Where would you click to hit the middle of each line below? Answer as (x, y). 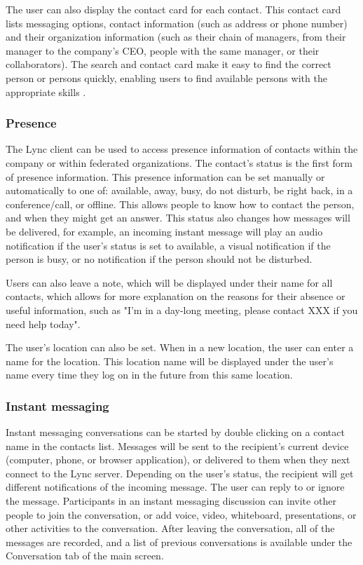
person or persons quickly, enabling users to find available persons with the (166, 77)
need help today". (43, 324)
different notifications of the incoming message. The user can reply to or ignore (175, 487)
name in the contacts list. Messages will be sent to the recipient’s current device (177, 445)
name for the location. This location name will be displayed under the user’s (170, 361)
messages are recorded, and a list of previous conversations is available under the (179, 542)
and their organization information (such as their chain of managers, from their (176, 37)
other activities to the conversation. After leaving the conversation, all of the (170, 528)
